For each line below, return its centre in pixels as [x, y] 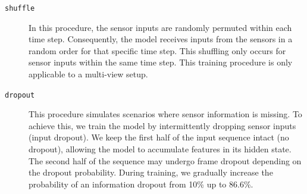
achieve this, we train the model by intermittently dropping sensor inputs [162, 125]
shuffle [20, 8]
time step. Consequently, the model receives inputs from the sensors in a [161, 39]
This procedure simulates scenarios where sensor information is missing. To [165, 114]
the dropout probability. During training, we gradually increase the [151, 172]
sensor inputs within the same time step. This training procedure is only [161, 62]
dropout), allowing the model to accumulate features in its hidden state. [160, 149]
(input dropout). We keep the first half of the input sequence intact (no [159, 137]
